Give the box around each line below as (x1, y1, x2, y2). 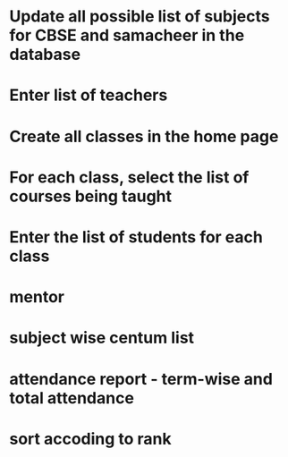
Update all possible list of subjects (9, 6, 270, 27)
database (9, 45, 81, 64)
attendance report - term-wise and (9, 368, 273, 389)
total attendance (9, 387, 134, 408)
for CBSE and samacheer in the (9, 25, 245, 46)
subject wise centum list (9, 328, 195, 348)
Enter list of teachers (9, 85, 168, 106)
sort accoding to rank (9, 428, 172, 449)
